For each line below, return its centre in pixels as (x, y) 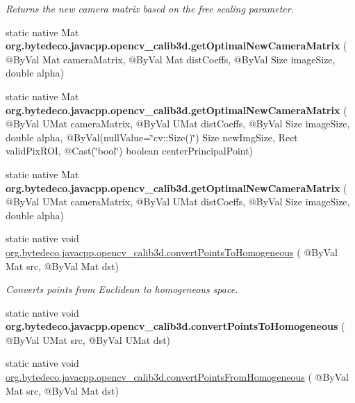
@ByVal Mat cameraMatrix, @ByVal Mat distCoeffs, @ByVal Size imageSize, (171, 59)
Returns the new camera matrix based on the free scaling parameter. (150, 8)
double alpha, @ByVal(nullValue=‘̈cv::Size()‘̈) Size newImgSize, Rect (152, 137)
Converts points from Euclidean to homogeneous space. (122, 289)
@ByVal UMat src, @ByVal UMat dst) (88, 339)
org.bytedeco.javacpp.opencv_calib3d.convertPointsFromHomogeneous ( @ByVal (177, 377)
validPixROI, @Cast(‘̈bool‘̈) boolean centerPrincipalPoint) (130, 151)
